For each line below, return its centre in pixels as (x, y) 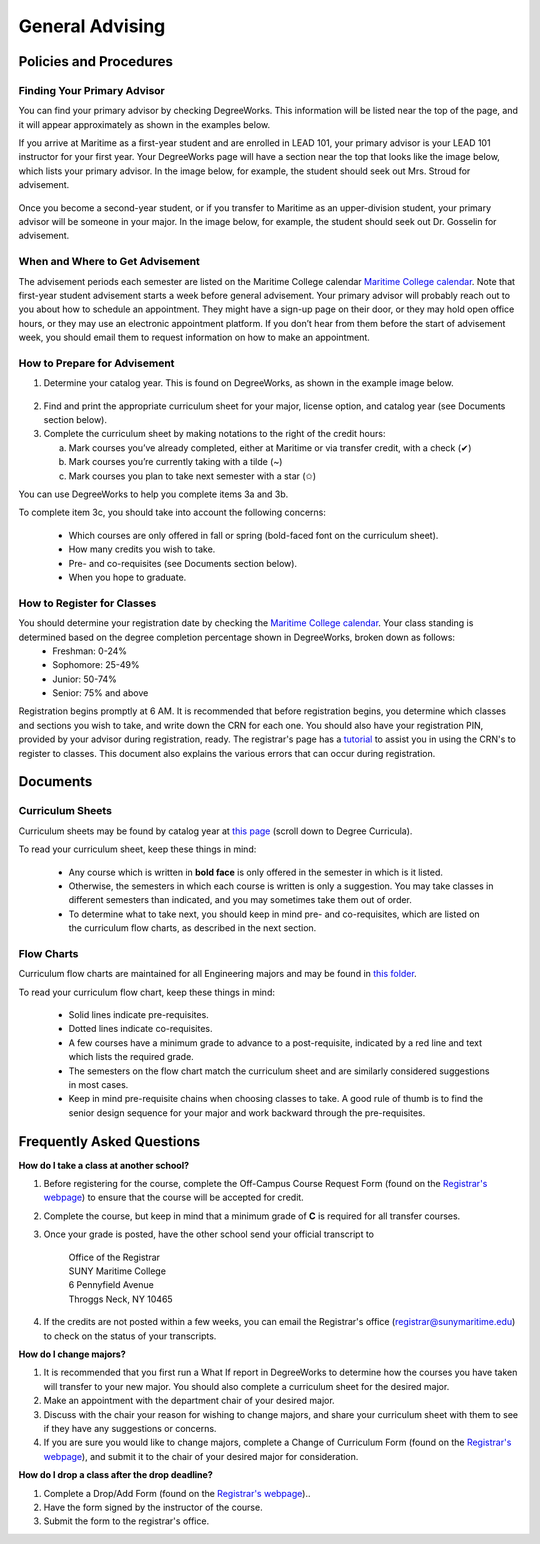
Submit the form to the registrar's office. (126, 1521)
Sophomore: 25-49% (96, 665)
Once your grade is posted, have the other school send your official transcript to (209, 1234)
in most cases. (98, 1084)
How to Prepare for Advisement (96, 363)
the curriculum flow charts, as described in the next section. (192, 928)
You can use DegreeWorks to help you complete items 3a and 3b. (153, 494)
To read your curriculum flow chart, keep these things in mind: (146, 992)
